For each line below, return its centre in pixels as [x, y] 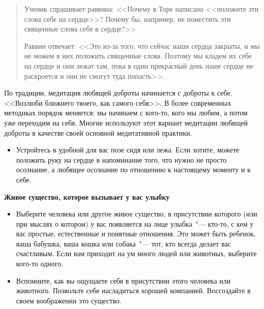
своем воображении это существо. [69, 300]
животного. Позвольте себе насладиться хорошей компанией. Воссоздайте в [133, 290]
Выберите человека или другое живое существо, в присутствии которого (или [137, 214]
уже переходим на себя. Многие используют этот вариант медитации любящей [126, 122]
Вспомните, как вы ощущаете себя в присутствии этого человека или [123, 280]
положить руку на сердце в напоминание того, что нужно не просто [121, 159]
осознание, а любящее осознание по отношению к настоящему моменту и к [133, 169]
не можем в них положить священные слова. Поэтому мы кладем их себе [138, 56]
